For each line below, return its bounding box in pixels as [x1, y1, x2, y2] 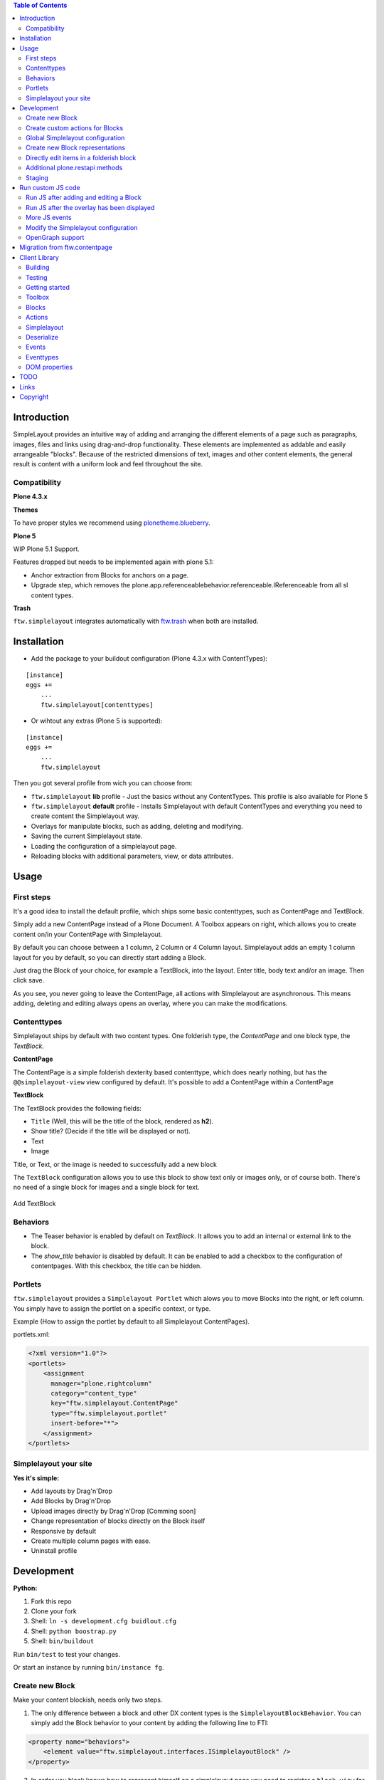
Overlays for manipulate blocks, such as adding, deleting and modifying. [31, 822, 243, 830]
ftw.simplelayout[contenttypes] [40, 701, 154, 708]
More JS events [26, 214, 72, 222]
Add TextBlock [13, 1199, 56, 1208]
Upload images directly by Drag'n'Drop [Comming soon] [31, 1507, 196, 1515]
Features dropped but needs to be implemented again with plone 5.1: [13, 557, 214, 566]
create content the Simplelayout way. [31, 812, 140, 820]
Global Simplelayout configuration [26, 134, 125, 142]
